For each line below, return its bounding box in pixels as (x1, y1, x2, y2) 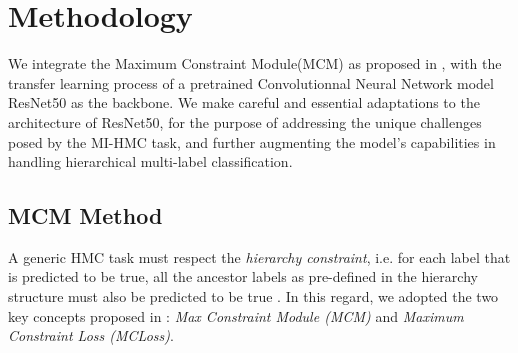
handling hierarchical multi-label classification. (8, 151, 293, 172)
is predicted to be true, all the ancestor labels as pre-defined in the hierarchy (8, 266, 478, 287)
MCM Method (8, 200, 163, 231)
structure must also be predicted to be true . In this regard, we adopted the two (8, 286, 499, 307)
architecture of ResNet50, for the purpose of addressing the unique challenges (8, 111, 482, 132)
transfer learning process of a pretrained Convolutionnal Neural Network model (8, 72, 494, 93)
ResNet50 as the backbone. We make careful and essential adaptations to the (8, 92, 480, 113)
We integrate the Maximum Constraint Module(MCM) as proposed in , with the (8, 53, 502, 74)
